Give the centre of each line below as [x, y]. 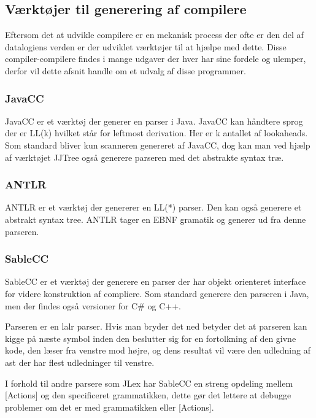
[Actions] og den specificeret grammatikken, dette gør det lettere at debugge [148, 395]
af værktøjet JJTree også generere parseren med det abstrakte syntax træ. [145, 157]
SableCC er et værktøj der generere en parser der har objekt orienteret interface [156, 281]
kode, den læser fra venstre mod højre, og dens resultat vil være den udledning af [158, 350]
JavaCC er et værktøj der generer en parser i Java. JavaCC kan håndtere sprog [154, 121]
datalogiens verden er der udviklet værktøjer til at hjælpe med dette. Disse [146, 46]
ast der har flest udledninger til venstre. [80, 362]
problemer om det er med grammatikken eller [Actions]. [110, 407]
